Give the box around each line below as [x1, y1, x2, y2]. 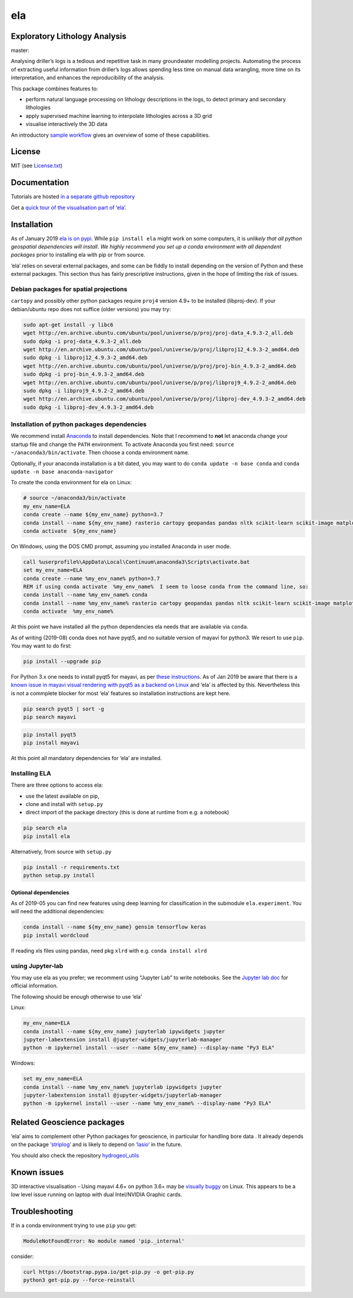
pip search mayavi [23, 714, 76, 721]
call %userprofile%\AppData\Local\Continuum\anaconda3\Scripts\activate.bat [23, 559, 250, 565]
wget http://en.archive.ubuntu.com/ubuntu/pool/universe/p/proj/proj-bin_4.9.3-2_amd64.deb [23, 362, 297, 369]
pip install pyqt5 [23, 731, 76, 738]
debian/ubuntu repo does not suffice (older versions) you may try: [11, 305, 171, 312]
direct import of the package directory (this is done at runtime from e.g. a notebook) [25, 809, 229, 816]
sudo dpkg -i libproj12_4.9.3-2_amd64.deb [23, 354, 148, 361]
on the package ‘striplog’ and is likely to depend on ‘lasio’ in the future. [11, 1141, 182, 1148]
